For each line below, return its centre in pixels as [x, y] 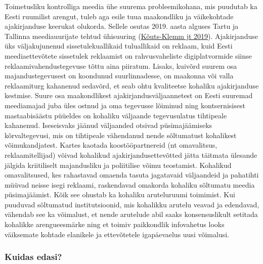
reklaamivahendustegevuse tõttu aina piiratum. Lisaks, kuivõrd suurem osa [121, 65]
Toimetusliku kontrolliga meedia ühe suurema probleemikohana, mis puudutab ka [131, 6]
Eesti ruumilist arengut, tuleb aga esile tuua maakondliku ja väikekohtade [119, 16]
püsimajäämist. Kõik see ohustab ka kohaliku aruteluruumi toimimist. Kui [120, 194]
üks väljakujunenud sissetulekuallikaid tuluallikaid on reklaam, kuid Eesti [119, 46]
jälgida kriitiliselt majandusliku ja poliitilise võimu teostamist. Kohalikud [118, 165]
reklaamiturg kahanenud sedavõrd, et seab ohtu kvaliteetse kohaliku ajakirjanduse [132, 85]
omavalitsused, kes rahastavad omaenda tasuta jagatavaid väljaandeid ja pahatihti [132, 175]
